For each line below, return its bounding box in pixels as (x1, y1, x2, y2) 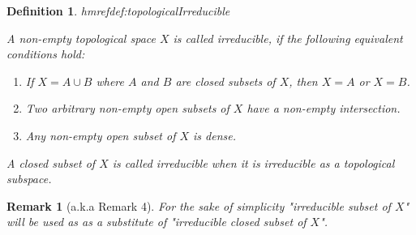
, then (289, 72, 318, 89)
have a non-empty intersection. (247, 100, 401, 117)
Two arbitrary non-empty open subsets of (25, 100, 229, 117)
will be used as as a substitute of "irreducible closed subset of (6, 213, 307, 230)
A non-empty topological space (6, 29, 156, 46)
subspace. (6, 170, 52, 187)
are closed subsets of (175, 72, 276, 89)
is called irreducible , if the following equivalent (173, 29, 403, 46)
